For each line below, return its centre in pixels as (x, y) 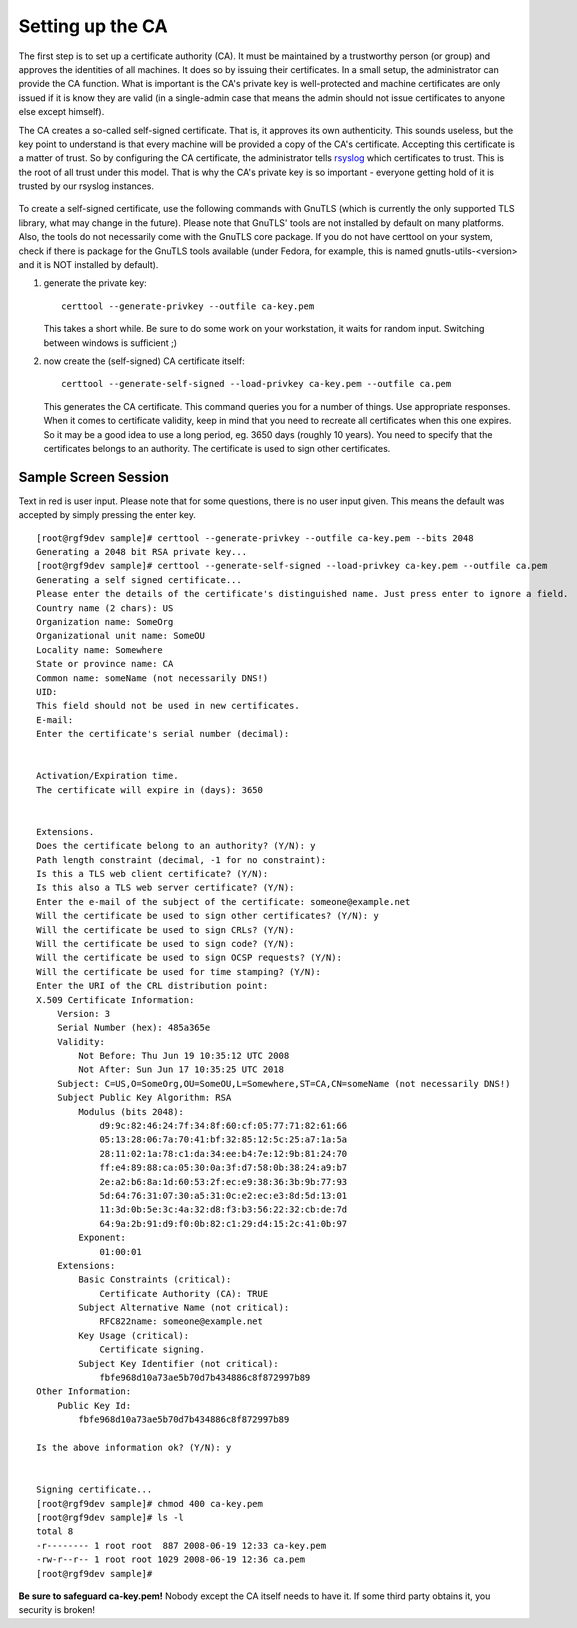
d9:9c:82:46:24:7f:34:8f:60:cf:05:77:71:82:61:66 (223, 1126)
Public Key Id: (94, 1405)
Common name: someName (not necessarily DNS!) (152, 678)
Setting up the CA (93, 26)
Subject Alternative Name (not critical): (184, 1308)
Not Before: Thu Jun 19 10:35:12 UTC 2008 (184, 1056)
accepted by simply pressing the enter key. (107, 515)
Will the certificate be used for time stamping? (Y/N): (179, 971)
